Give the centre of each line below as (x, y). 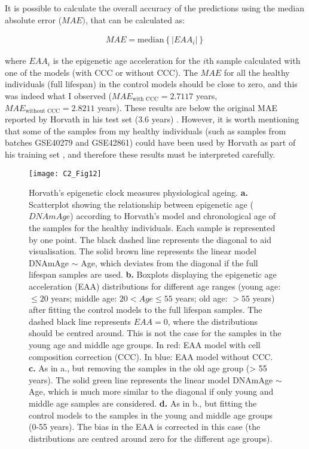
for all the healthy (257, 72)
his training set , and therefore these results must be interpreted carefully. (140, 154)
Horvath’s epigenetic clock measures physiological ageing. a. (138, 193)
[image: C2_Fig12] (65, 173)
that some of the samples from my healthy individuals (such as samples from (146, 130)
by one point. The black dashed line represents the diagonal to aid (150, 239)
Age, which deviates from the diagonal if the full (169, 262)
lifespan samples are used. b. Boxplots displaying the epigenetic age (153, 274)
